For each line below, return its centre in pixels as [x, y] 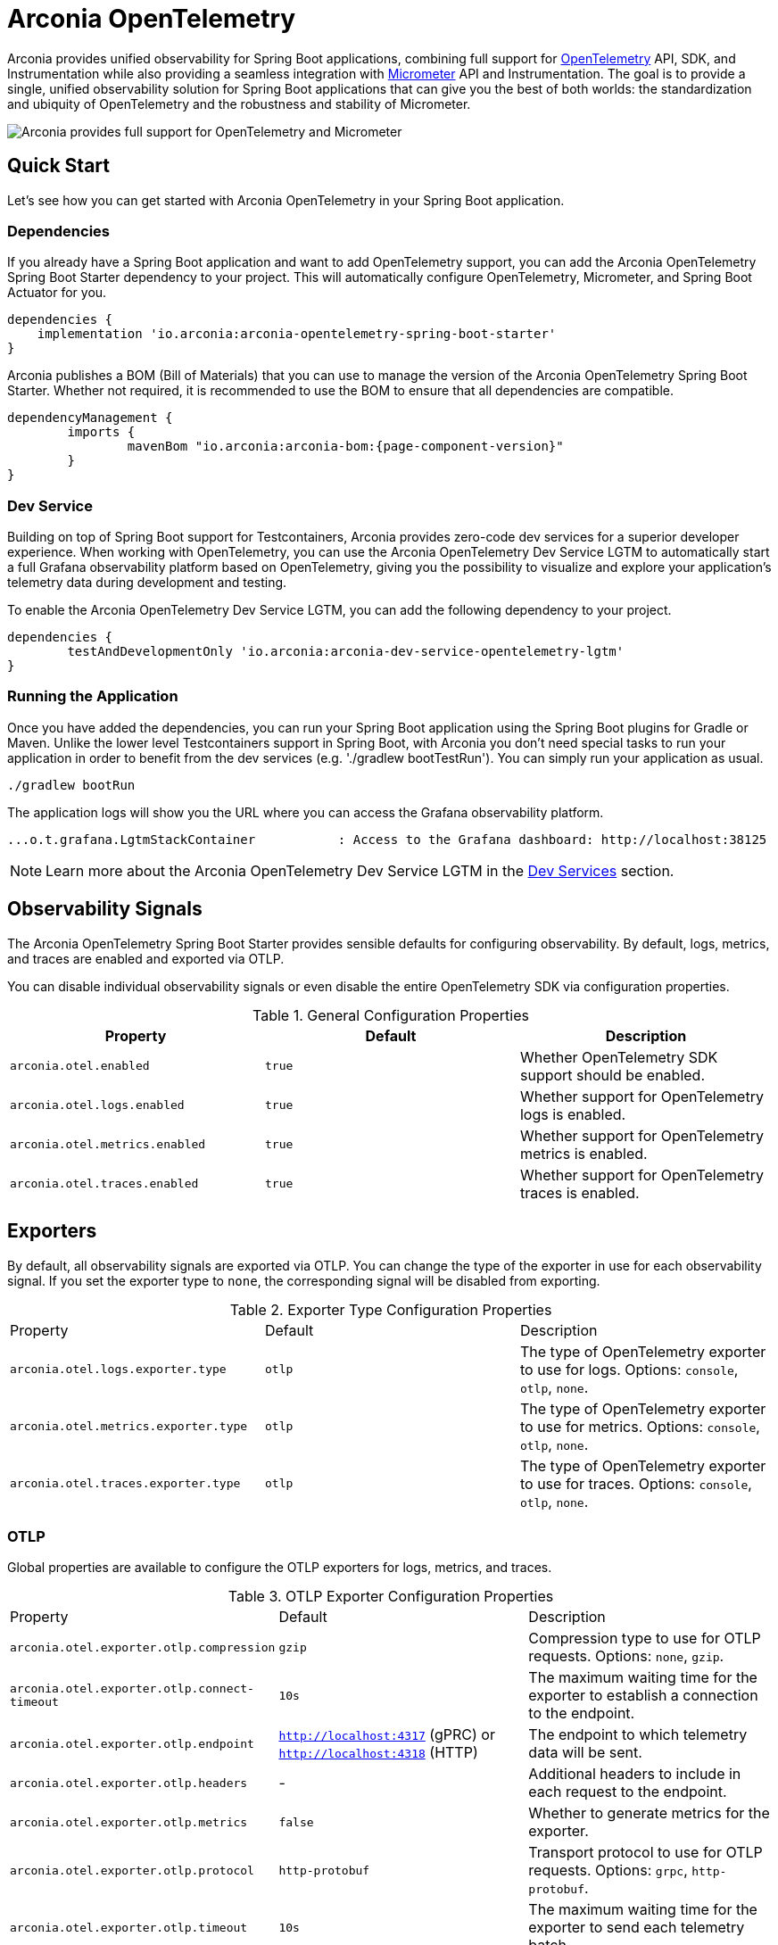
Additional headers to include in [635, 1774]
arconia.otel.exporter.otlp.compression [143, 1647]
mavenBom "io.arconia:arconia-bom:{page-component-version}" [345, 447]
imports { [101, 432]
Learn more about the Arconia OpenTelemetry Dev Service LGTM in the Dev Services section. [360, 870]
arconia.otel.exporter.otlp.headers [129, 1783]
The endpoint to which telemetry [638, 1735]
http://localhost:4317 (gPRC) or [387, 1735]
